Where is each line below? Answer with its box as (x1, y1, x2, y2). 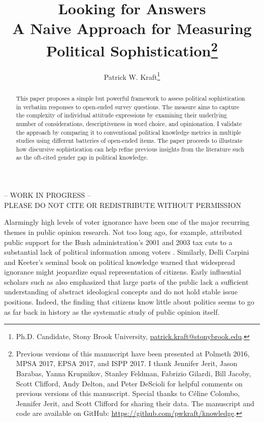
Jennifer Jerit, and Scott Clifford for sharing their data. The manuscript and (16, 398, 254, 408)
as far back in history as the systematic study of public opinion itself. (4, 306, 220, 317)
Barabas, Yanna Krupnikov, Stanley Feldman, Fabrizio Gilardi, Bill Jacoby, (16, 368, 251, 379)
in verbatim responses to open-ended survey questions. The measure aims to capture (16, 102, 240, 111)
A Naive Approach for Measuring (12, 18, 252, 39)
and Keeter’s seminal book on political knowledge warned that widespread (4, 256, 235, 267)
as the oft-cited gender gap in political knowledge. (16, 153, 148, 162)
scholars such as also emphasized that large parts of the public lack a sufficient (4, 276, 249, 287)
